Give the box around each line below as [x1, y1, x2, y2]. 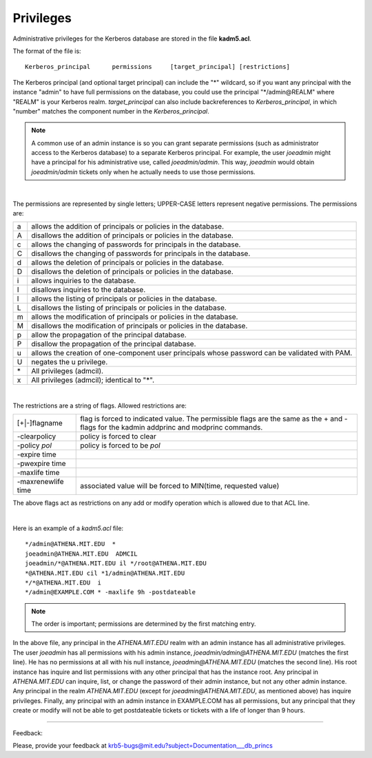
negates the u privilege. [31, 357, 108, 367]
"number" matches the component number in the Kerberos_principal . [12, 107, 209, 115]
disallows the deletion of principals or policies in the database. [31, 267, 234, 277]
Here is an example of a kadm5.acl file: [12, 524, 124, 532]
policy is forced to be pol [80, 441, 161, 450]
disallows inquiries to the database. [31, 285, 146, 295]
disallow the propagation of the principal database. [31, 339, 196, 349]
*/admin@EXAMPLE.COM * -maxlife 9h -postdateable [25, 589, 196, 596]
